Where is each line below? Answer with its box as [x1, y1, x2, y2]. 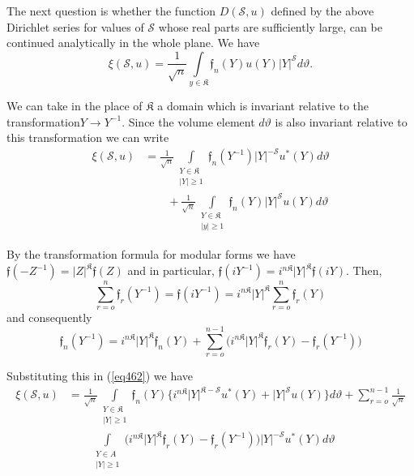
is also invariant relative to [275, 113, 408, 130]
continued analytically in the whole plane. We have [6, 34, 260, 51]
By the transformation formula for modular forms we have [6, 246, 296, 263]
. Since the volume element [122, 113, 255, 130]
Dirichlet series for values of [6, 18, 144, 35]
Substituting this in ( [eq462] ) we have [6, 367, 194, 384]
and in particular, [127, 262, 215, 279]
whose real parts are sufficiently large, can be [158, 18, 382, 35]
